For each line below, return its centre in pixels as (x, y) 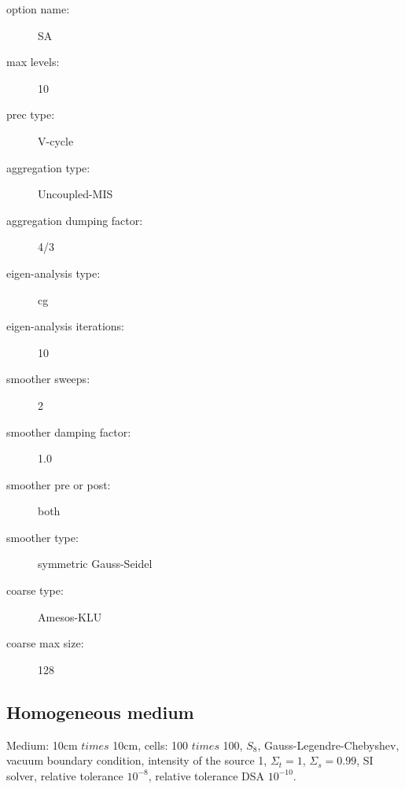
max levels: (33, 62)
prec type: (31, 114)
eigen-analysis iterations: (65, 326)
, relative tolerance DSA (206, 775)
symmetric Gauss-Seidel (95, 564)
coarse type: (35, 590)
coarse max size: (45, 643)
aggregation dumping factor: (75, 220)
